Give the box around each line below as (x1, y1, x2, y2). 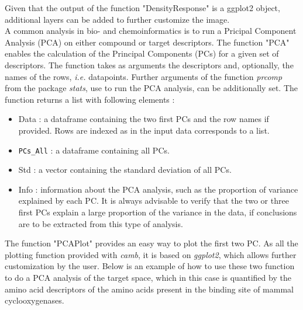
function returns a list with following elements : (5, 93, 175, 105)
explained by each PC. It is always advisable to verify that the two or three (18, 194, 289, 207)
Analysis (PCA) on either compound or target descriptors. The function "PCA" (5, 36, 290, 48)
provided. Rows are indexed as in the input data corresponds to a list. (18, 124, 270, 136)
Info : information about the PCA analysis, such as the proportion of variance (18, 183, 298, 195)
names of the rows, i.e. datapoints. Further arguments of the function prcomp (5, 70, 283, 82)
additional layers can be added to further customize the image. (5, 13, 230, 25)
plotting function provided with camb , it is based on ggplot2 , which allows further (5, 248, 297, 260)
